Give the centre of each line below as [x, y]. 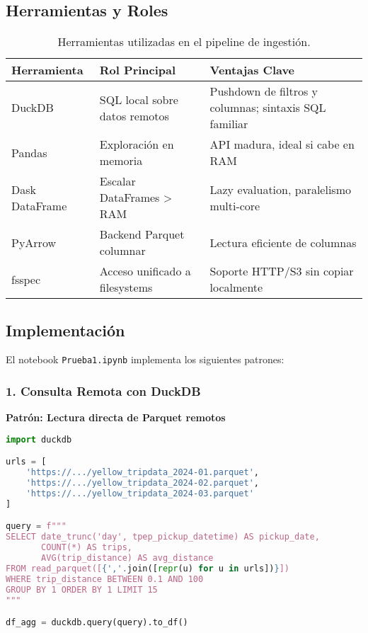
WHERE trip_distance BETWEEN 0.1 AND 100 [105, 579]
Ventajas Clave [252, 70]
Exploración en [137, 144]
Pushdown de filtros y [264, 91]
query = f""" [36, 526]
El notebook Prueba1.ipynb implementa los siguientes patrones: [145, 359]
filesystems [126, 287]
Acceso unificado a [145, 271]
